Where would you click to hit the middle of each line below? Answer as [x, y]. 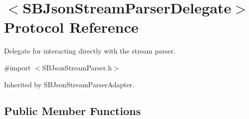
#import [17, 67]
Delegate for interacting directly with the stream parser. [90, 51]
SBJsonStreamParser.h [77, 67]
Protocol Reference [71, 27]
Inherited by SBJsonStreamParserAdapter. [69, 84]
